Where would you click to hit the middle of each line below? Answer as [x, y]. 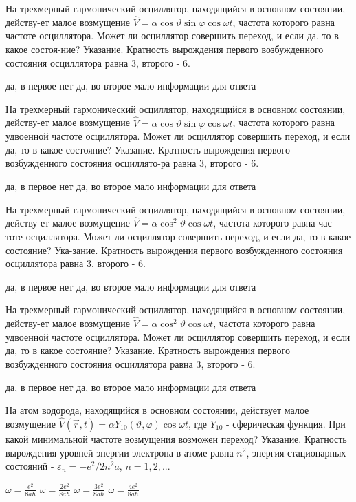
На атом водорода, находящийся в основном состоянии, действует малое [157, 410]
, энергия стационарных [296, 452]
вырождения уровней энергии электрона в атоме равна [120, 452]
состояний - [30, 466]
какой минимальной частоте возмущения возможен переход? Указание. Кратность [176, 438]
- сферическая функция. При [286, 423]
